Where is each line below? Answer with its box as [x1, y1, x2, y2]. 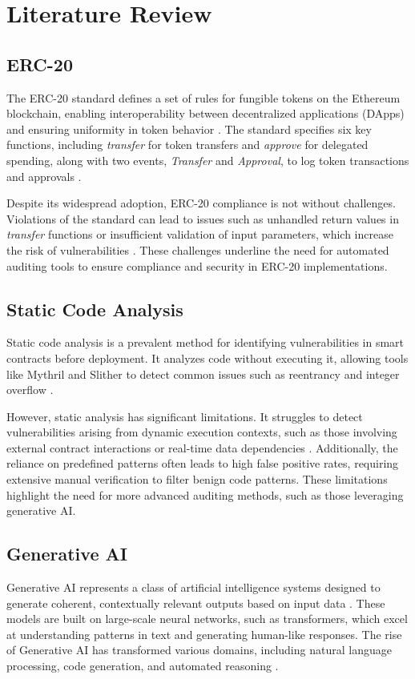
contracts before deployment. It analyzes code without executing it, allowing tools [6, 349, 409, 366]
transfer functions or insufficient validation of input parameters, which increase [6, 226, 393, 243]
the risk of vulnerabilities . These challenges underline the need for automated [6, 241, 389, 258]
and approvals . [6, 167, 82, 184]
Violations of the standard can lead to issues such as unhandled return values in [6, 210, 399, 227]
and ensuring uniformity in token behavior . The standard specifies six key [6, 120, 372, 137]
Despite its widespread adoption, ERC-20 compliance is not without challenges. [6, 195, 396, 211]
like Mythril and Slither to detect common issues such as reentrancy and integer [6, 365, 400, 382]
